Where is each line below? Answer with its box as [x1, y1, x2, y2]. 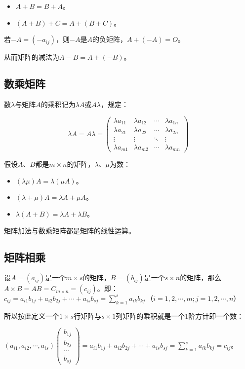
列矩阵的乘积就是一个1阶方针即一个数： [116, 310, 244, 321]
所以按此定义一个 [4, 310, 59, 321]
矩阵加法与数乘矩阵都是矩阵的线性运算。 [4, 225, 135, 235]
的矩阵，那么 [180, 272, 222, 283]
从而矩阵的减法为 [4, 52, 59, 62]
